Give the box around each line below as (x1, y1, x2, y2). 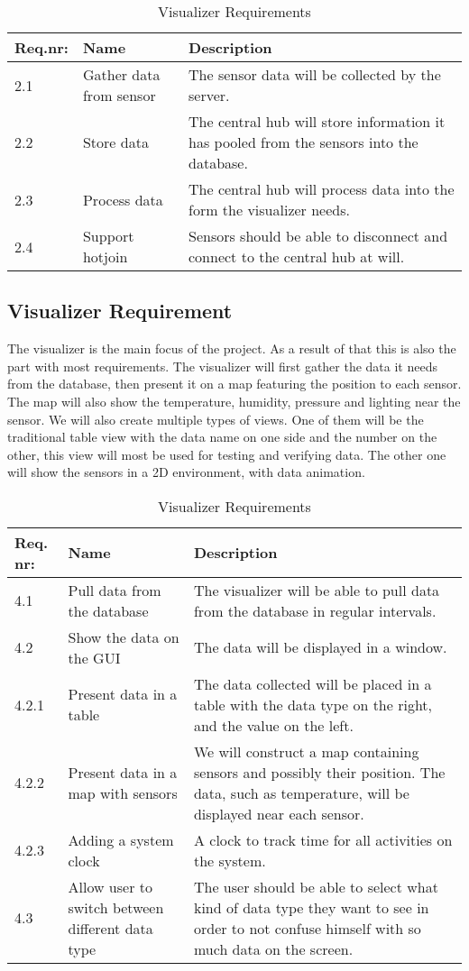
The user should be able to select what (193, 875, 438, 897)
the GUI (68, 646, 121, 668)
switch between (68, 896, 164, 918)
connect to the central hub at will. (189, 246, 405, 267)
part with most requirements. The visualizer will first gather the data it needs (7, 356, 437, 375)
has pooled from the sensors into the (189, 132, 418, 152)
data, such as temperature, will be (193, 782, 409, 803)
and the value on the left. (193, 714, 354, 736)
